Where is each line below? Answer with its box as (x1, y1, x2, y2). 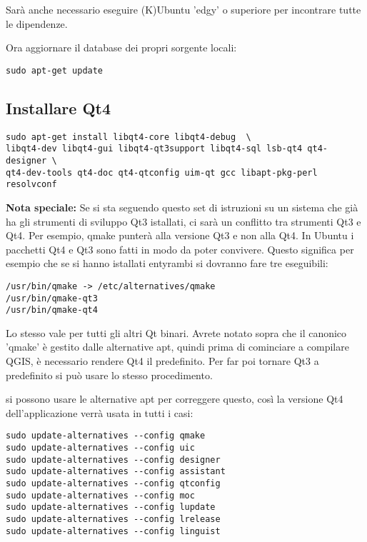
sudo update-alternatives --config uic (6, 443, 195, 453)
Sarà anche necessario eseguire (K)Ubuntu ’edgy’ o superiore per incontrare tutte (6, 2, 361, 16)
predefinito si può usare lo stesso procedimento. (6, 367, 213, 382)
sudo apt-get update (6, 65, 104, 76)
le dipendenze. (6, 16, 68, 31)
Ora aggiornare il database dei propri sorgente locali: (6, 40, 237, 55)
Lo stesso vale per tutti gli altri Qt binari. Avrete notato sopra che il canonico (6, 325, 347, 340)
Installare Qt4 (6, 96, 111, 119)
